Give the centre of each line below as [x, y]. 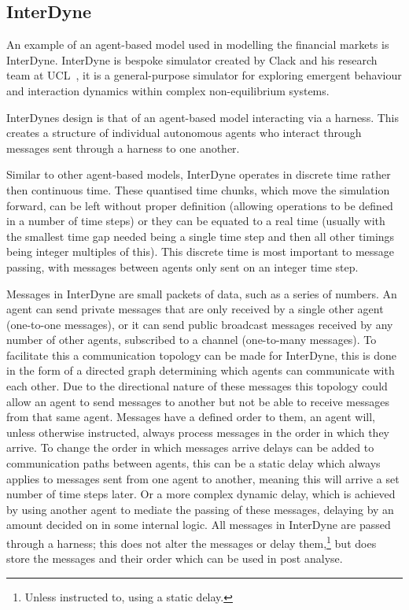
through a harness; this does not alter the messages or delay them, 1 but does [192, 542]
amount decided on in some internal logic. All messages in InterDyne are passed [199, 525]
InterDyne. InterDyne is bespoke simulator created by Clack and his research [192, 59]
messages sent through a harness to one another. [123, 148]
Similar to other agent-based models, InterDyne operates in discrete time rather [199, 174]
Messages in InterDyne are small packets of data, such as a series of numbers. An [202, 293]
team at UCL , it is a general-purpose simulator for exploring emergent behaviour [204, 75]
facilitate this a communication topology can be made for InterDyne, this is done [201, 355]
